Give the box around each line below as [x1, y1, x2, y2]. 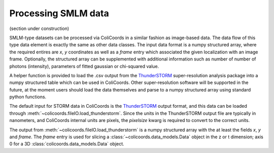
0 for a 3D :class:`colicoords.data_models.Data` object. [9, 141, 124, 147]
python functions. [9, 94, 47, 100]
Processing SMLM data [9, 8, 109, 19]
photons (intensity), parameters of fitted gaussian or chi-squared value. [9, 63, 159, 69]
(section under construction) [9, 25, 70, 32]
